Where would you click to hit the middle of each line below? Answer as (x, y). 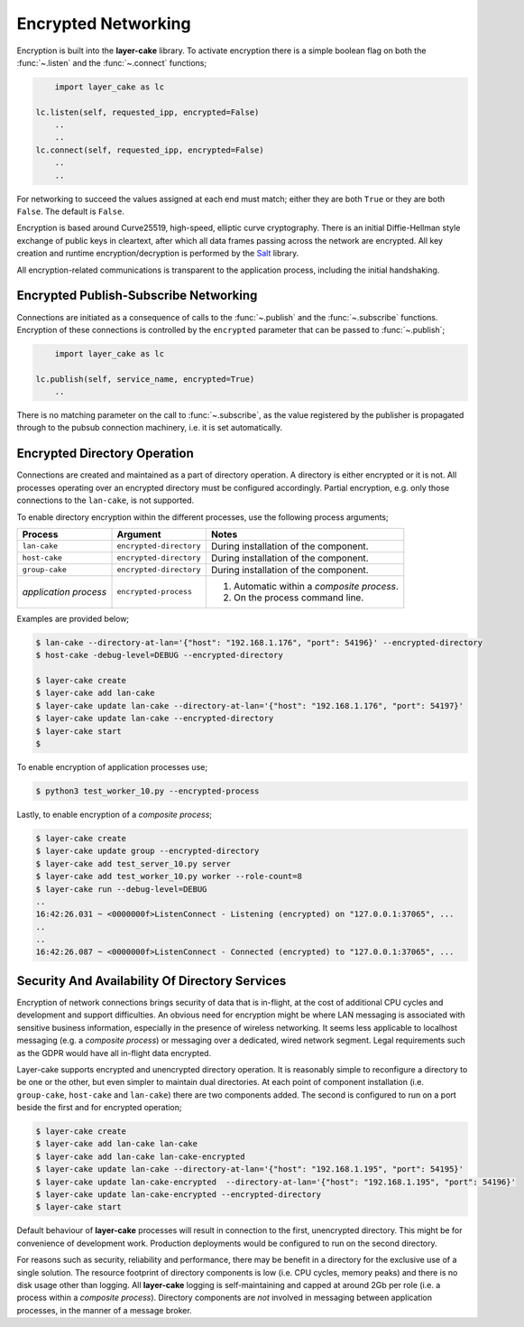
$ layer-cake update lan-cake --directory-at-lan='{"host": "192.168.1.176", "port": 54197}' (250, 705)
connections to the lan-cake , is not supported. (106, 500)
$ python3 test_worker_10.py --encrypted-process (147, 791)
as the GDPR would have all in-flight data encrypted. (114, 1053)
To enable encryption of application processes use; (112, 766)
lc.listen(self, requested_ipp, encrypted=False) (147, 112)
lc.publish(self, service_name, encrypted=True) (145, 379)
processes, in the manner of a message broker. (105, 1310)
